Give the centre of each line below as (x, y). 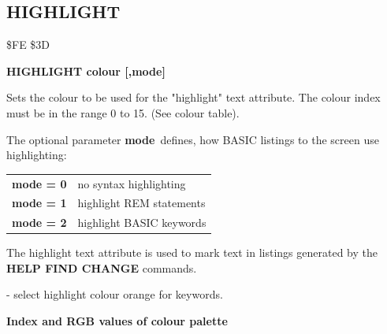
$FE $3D (28, 45)
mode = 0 (39, 183)
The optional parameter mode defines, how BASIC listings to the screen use (193, 139)
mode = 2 (39, 223)
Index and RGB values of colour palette (117, 321)
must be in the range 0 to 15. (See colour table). (123, 112)
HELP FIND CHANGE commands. (102, 267)
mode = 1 (39, 203)
